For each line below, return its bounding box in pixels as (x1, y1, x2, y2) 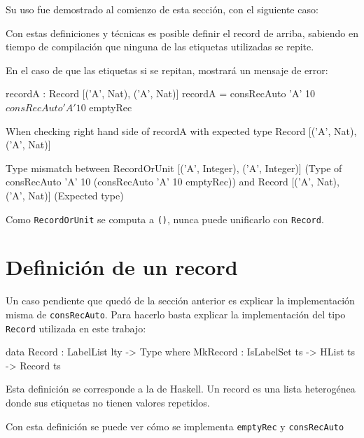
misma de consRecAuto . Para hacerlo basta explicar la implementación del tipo (6, 306, 346, 321)
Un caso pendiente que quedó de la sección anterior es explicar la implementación (6, 293, 355, 308)
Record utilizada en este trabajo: (6, 320, 146, 335)
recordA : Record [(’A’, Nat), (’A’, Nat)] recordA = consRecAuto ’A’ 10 (6, 86, 316, 101)
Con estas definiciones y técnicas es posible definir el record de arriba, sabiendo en (6, 25, 358, 40)
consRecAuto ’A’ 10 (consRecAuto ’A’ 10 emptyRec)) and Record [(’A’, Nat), (6, 174, 339, 189)
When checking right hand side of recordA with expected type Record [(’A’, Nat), (6, 123, 357, 138)
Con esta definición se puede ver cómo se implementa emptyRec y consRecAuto (6, 418, 344, 433)
